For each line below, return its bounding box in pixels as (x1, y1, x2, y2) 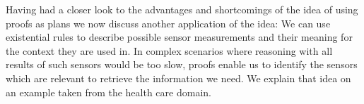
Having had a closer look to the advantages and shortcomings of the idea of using (6, 2, 358, 16)
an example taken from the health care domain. (6, 84, 211, 99)
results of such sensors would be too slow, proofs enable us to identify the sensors (6, 57, 358, 72)
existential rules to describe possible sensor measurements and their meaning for (6, 30, 353, 44)
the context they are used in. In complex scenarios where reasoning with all (6, 43, 333, 58)
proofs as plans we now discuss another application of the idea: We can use (6, 15, 331, 30)
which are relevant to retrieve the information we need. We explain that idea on (6, 70, 351, 85)
